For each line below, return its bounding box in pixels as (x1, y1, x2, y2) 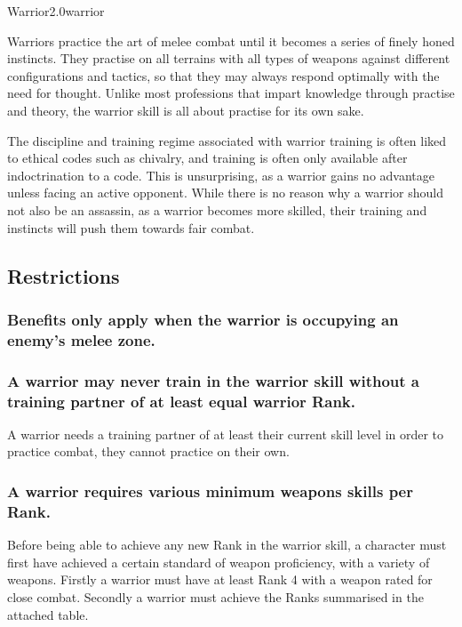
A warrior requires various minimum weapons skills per (7, 479, 413, 502)
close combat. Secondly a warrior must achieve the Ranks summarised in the (7, 587, 424, 606)
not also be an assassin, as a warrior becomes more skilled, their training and (7, 200, 427, 219)
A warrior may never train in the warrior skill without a (7, 369, 420, 391)
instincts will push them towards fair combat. (7, 218, 255, 237)
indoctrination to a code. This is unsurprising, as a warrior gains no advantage (7, 165, 435, 184)
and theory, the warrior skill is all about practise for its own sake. (7, 100, 364, 119)
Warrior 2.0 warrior (7, 2, 105, 20)
